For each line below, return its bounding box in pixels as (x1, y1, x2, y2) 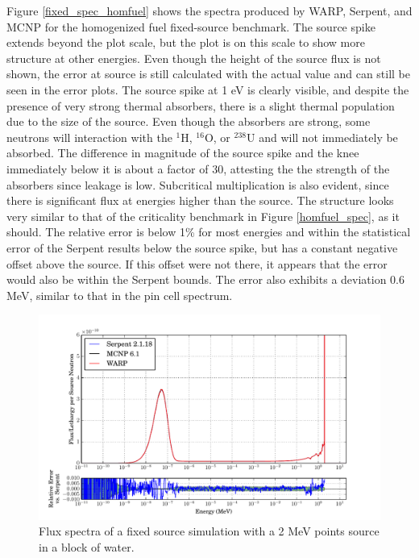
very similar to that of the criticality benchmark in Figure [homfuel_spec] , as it (6, 207, 400, 224)
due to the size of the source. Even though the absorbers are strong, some (6, 113, 371, 130)
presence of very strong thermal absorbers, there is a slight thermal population (6, 97, 395, 114)
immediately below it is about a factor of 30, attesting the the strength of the (6, 160, 390, 177)
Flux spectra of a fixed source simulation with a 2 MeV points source (39, 523, 380, 539)
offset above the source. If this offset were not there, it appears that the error (6, 255, 388, 272)
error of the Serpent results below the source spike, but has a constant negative (6, 239, 398, 256)
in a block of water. (39, 538, 135, 555)
